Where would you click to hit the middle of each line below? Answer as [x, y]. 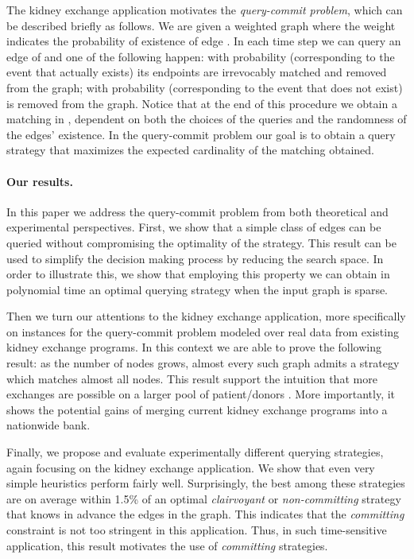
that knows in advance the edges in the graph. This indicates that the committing [205, 514]
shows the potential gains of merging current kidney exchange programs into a [197, 409]
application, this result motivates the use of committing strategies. [167, 545]
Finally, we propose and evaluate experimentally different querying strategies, [195, 452]
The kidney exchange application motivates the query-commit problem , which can [205, 10]
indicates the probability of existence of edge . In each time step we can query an [204, 41]
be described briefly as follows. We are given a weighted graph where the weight [201, 25]
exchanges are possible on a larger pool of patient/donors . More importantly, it [201, 394]
